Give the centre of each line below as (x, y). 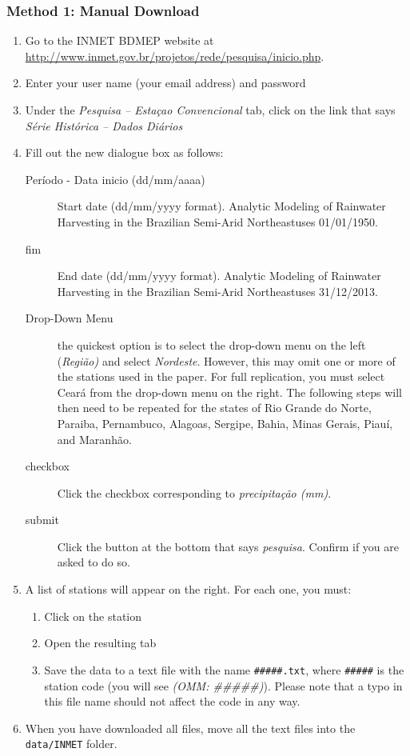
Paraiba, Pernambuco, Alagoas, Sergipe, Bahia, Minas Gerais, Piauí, (225, 423)
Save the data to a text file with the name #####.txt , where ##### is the (224, 669)
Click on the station (93, 616)
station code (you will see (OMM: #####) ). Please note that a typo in (223, 685)
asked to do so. (94, 562)
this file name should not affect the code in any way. (172, 701)
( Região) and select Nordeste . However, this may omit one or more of (226, 360)
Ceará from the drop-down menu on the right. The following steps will (229, 392)
